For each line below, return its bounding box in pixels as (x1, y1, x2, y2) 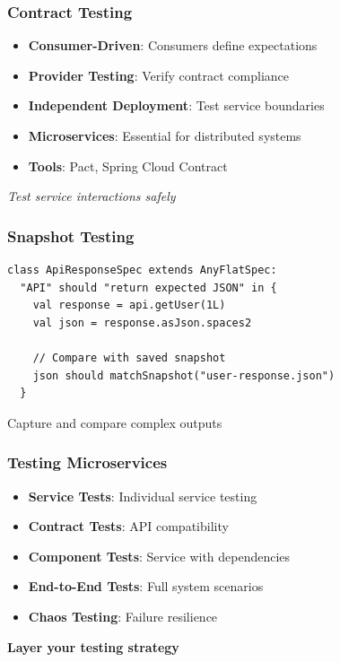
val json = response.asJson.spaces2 (32, 316, 252, 329)
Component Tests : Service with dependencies (28, 546, 291, 565)
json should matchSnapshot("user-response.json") (32, 369, 336, 382)
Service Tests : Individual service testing (28, 486, 257, 505)
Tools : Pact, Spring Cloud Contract (28, 156, 228, 175)
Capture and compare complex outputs (7, 413, 222, 431)
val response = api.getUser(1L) (32, 299, 226, 312)
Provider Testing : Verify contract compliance (28, 65, 289, 84)
